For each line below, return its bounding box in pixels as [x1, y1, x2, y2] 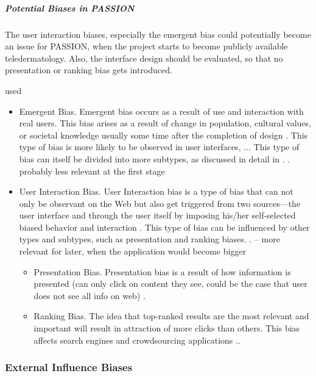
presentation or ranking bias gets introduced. [5, 63, 172, 76]
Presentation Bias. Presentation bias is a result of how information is [33, 265, 291, 278]
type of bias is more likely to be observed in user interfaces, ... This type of [19, 140, 300, 153]
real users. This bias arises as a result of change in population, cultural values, [19, 117, 312, 129]
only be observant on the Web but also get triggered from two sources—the [19, 197, 301, 209]
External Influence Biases [5, 360, 133, 375]
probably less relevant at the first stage [19, 164, 165, 177]
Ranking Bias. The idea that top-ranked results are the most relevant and [33, 309, 309, 322]
